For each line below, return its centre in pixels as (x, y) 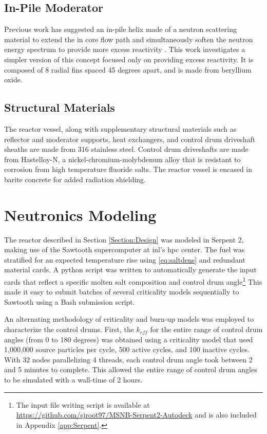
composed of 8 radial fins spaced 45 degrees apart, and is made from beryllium (128, 69)
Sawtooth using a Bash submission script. (70, 301)
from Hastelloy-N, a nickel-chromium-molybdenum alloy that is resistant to (122, 159)
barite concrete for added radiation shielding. (75, 179)
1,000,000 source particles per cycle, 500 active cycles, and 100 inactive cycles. (127, 349)
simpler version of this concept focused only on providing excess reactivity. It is (129, 59)
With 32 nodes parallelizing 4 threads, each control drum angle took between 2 (128, 359)
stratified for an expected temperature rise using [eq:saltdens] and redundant (125, 259)
